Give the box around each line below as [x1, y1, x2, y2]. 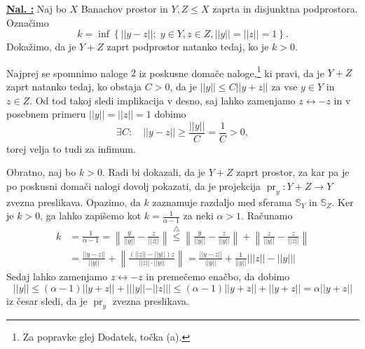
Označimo [6, 15, 49, 29]
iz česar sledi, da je [6, 293, 88, 308]
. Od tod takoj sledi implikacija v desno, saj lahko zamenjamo [29, 93, 296, 107]
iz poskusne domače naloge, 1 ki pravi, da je [139, 63, 324, 80]
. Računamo [241, 208, 293, 223]
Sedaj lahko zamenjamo [6, 268, 108, 283]
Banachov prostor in [81, 1, 168, 15]
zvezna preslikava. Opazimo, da [6, 194, 141, 209]
